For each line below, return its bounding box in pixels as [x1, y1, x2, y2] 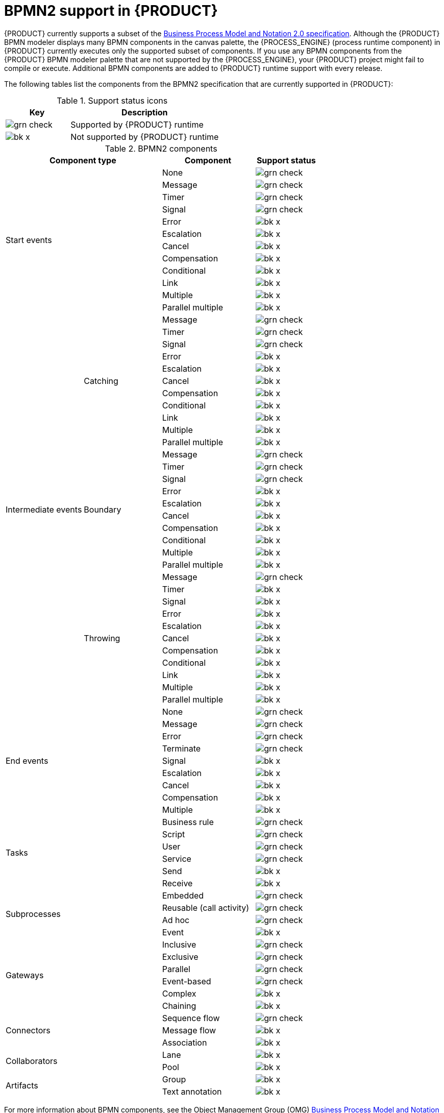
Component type [49, 155, 116, 165]
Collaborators [6, 1055, 58, 1066]
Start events [6, 234, 52, 245]
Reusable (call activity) [162, 902, 250, 913]
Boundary [84, 504, 121, 515]
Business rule [162, 816, 214, 827]
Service [162, 853, 191, 864]
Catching [84, 375, 118, 386]
